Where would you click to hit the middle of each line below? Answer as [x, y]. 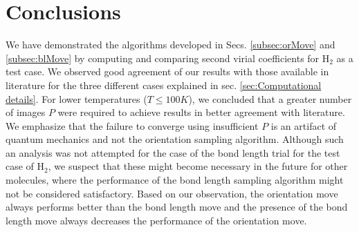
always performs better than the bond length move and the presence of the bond [177, 207]
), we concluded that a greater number [270, 98]
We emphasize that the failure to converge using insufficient [132, 125]
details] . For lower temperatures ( [76, 98]
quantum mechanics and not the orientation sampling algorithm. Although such [175, 139]
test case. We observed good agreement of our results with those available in [167, 71]
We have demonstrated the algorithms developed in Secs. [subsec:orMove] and [171, 45]
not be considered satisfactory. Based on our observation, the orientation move [172, 193]
